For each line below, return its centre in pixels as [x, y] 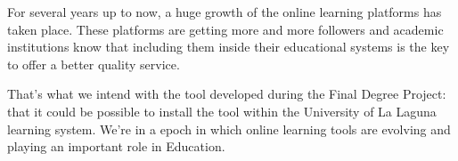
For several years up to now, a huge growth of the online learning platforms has [225, 12]
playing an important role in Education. [116, 146]
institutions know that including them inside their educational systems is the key [229, 47]
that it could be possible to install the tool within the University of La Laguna [222, 111]
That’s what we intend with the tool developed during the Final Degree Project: [227, 94]
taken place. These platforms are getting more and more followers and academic [225, 29]
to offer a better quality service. [94, 64]
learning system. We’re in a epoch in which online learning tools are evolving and [229, 129]
